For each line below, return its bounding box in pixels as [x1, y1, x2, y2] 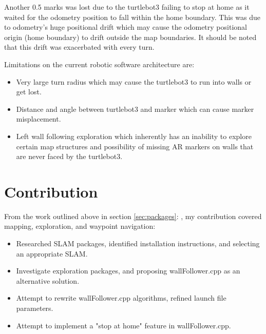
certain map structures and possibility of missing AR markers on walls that [16, 141, 254, 151]
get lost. [16, 86, 42, 97]
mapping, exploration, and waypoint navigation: [4, 221, 156, 231]
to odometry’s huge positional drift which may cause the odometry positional [4, 22, 247, 32]
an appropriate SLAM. [16, 248, 88, 259]
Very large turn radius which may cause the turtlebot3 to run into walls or [16, 76, 252, 87]
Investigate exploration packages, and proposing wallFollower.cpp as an [16, 265, 240, 276]
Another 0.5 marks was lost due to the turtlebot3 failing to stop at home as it [4, 2, 250, 12]
